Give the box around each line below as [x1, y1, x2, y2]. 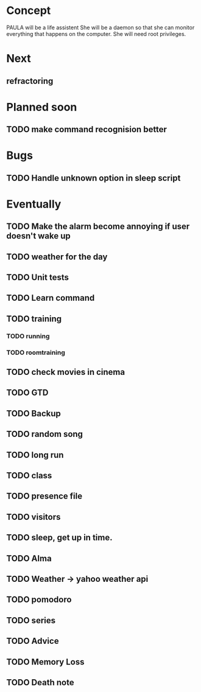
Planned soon [6, 100, 77, 114]
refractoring [6, 75, 54, 86]
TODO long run [6, 450, 64, 460]
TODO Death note [6, 677, 74, 688]
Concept [6, 4, 51, 18]
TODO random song [6, 429, 83, 439]
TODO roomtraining [6, 348, 66, 357]
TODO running [6, 332, 50, 340]
